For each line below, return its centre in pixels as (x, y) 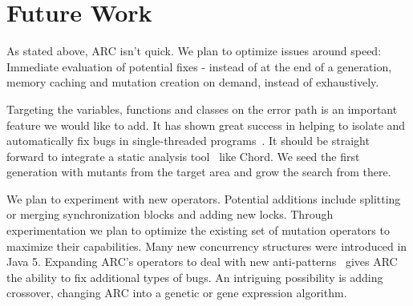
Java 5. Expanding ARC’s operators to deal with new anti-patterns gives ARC (202, 262)
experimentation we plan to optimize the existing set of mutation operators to (198, 230)
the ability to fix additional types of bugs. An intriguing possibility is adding (195, 277)
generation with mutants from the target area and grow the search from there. (199, 172)
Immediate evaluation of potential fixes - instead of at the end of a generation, (199, 66)
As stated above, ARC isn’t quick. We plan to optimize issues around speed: (194, 51)
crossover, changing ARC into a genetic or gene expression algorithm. (177, 293)
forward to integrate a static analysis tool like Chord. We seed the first (183, 156)
